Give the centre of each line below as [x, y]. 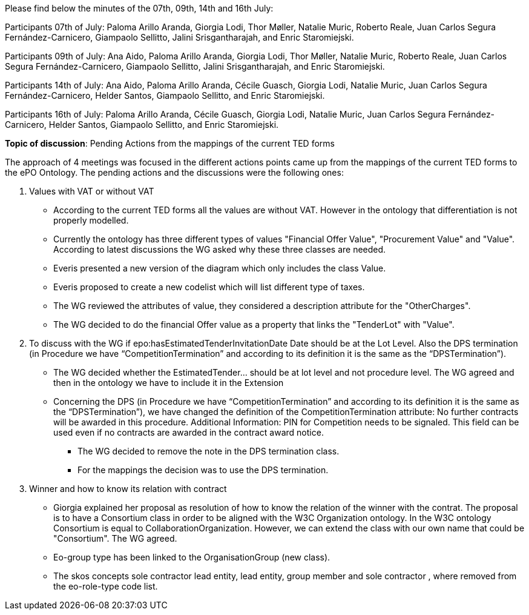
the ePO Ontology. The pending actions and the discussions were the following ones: [174, 172]
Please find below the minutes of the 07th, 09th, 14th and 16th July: [139, 8]
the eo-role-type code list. [106, 586]
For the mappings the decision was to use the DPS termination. [203, 470]
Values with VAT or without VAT [92, 191]
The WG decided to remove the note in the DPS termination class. [209, 451]
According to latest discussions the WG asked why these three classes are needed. [220, 249]
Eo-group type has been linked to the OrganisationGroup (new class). [192, 557]
